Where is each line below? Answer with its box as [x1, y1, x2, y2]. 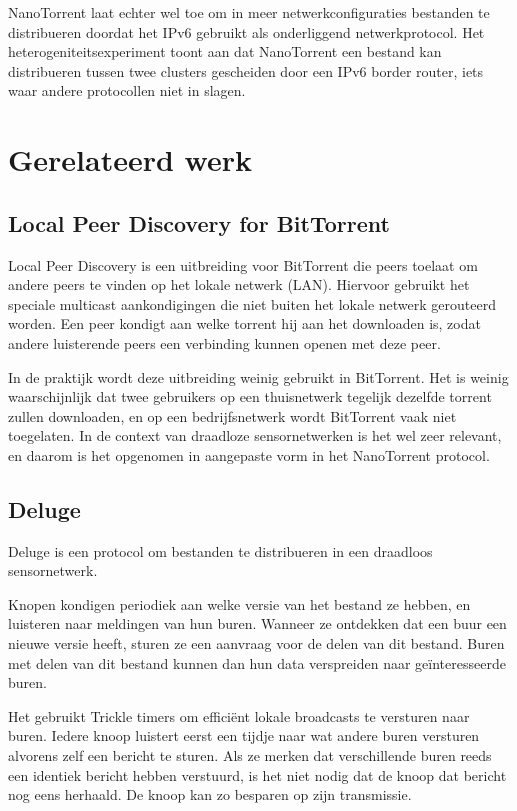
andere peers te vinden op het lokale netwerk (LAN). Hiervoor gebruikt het [8, 274, 470, 295]
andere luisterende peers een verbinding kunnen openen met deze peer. [8, 332, 441, 353]
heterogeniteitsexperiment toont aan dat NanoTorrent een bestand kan [8, 41, 442, 62]
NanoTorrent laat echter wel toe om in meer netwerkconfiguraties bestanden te [8, 2, 490, 22]
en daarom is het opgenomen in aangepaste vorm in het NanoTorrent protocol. [8, 444, 490, 465]
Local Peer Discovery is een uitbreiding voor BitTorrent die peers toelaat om [8, 254, 478, 275]
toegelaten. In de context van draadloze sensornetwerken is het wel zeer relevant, [8, 425, 502, 446]
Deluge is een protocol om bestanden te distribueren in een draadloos [8, 540, 433, 561]
